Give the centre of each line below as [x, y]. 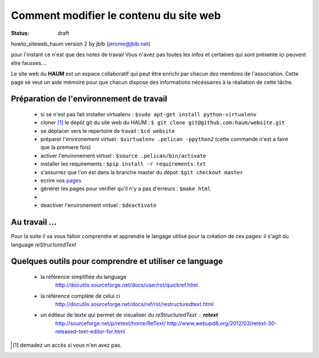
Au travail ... [34, 222]
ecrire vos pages [61, 181]
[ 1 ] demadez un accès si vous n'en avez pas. [67, 345]
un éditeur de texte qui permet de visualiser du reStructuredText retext [129, 315]
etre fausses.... [29, 63]
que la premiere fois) [66, 147]
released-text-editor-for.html [90, 331]
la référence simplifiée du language [83, 276]
